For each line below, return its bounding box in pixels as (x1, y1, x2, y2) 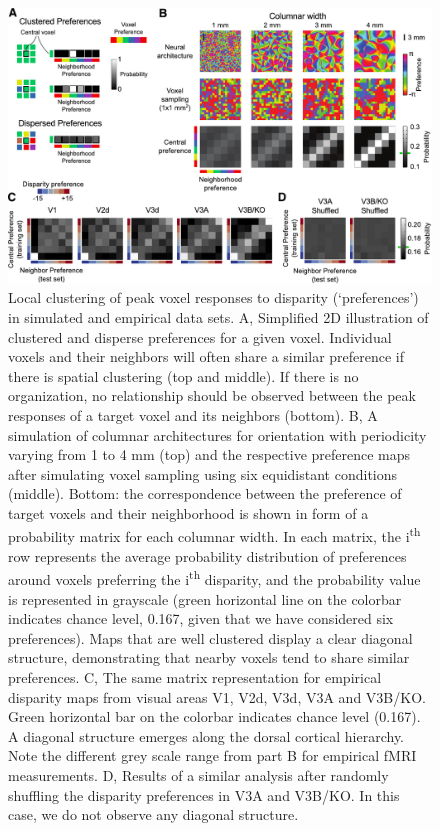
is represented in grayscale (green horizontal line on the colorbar (8, 588, 402, 609)
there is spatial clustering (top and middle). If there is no (8, 365, 359, 386)
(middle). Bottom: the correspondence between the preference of (8, 483, 402, 504)
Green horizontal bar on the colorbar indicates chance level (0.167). (8, 706, 421, 727)
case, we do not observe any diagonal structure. (8, 804, 299, 825)
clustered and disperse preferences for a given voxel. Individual (8, 326, 392, 347)
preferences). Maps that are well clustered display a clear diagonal (8, 627, 413, 648)
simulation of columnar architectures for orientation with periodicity (8, 424, 427, 445)
